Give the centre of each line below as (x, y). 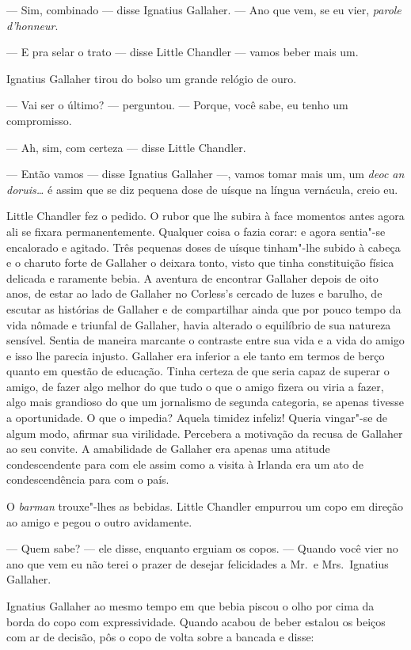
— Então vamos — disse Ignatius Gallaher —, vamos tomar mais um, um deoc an (205, 174)
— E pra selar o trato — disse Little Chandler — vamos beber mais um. (183, 52)
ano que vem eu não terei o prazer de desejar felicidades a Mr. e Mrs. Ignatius (198, 563)
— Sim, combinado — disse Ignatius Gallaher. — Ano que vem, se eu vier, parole (204, 10)
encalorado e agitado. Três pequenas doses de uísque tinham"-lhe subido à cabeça (204, 247)
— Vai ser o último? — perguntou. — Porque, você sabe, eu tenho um (177, 105)
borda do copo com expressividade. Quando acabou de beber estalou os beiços (196, 621)
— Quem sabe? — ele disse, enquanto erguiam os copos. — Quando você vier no (202, 548)
